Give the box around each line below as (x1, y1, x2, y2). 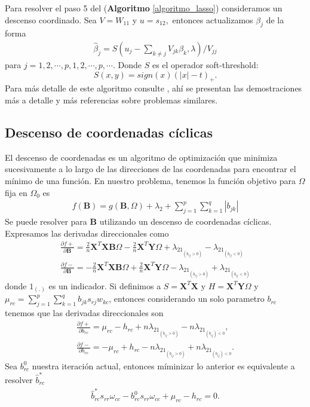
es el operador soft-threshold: (152, 59, 259, 71)
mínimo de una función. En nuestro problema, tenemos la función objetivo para (5, 174, 296, 186)
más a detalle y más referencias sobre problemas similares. (5, 94, 218, 106)
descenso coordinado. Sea (5, 13, 97, 26)
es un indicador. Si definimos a (48, 279, 161, 292)
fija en (5, 186, 27, 198)
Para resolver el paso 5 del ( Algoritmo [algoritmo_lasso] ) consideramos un (5, 2, 283, 14)
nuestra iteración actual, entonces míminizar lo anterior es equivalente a (32, 359, 295, 372)
